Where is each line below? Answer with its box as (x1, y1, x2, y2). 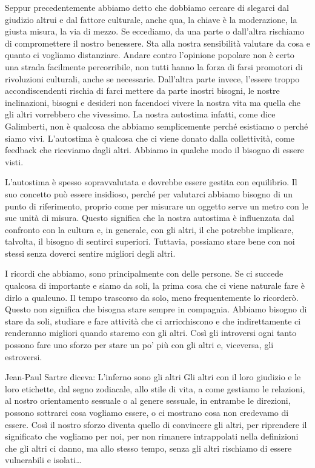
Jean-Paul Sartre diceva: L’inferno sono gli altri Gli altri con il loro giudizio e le (5, 371, 301, 383)
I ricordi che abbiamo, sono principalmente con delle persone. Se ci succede (5, 267, 283, 280)
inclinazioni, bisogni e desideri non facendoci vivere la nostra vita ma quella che (5, 96, 301, 108)
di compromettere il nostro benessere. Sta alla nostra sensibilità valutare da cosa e (5, 36, 310, 49)
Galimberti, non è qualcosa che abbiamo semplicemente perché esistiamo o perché (5, 119, 308, 132)
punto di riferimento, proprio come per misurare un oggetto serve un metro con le (5, 199, 308, 212)
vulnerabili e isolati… (5, 453, 82, 466)
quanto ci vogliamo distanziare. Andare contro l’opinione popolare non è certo (5, 48, 294, 61)
